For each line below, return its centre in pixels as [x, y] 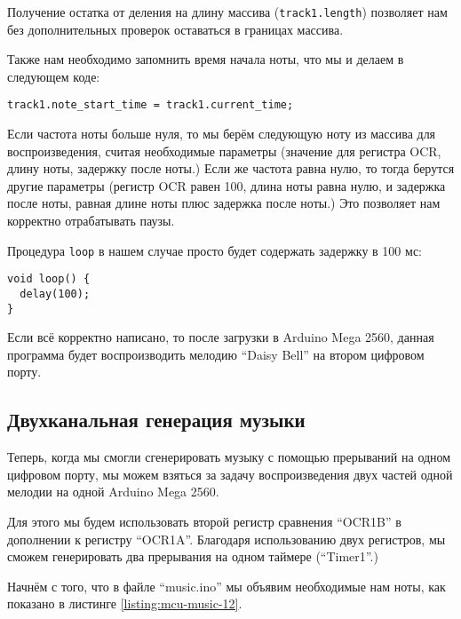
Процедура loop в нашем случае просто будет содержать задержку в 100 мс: [215, 250]
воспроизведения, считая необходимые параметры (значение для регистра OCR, [224, 151]
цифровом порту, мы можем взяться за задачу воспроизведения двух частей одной [230, 474]
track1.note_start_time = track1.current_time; [151, 105]
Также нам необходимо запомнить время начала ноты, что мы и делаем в [206, 59]
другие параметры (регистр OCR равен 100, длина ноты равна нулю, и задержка [227, 185]
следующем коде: [54, 76]
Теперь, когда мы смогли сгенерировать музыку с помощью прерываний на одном [229, 457]
